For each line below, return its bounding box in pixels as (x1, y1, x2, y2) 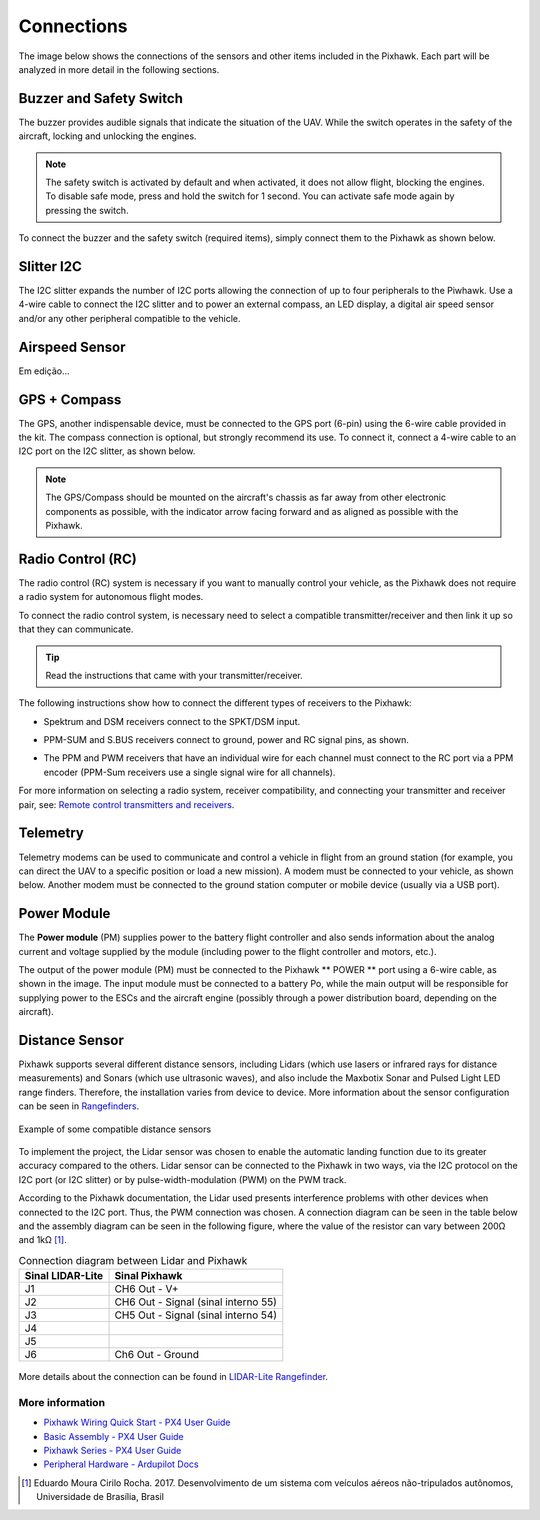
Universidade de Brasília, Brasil (36, 1491, 165, 1503)
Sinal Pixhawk (114, 1269, 183, 1283)
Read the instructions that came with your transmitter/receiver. (45, 669, 304, 681)
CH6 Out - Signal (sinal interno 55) (114, 1295, 277, 1309)
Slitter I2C (18, 258, 82, 275)
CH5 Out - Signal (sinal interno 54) (114, 1308, 278, 1322)
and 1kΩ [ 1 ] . (18, 1234, 67, 1246)
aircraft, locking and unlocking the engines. (18, 130, 197, 142)
